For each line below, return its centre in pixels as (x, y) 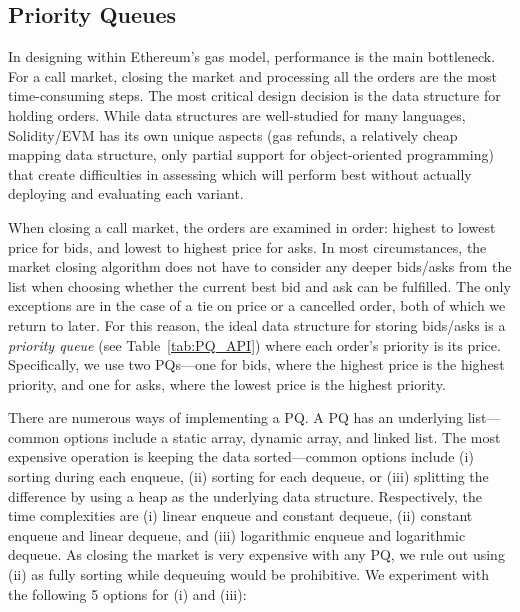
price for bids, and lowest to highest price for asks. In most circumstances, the (247, 246)
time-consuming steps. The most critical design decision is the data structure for (254, 95)
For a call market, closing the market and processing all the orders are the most (252, 75)
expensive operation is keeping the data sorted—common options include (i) (241, 456)
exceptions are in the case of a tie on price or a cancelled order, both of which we (257, 305)
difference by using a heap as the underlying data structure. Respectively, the (245, 495)
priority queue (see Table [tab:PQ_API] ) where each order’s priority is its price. (254, 344)
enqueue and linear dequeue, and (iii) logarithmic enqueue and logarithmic (237, 534)
